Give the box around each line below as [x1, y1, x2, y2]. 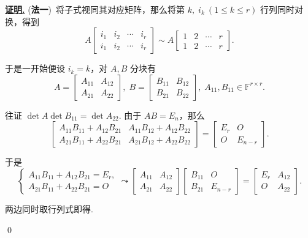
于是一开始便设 [5, 62, 65, 75]
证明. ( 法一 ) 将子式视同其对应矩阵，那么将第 [5, 3, 185, 15]
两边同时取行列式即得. [5, 202, 93, 215]
